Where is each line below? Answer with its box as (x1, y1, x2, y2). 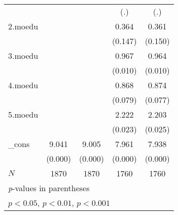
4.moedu (8, 79, 39, 91)
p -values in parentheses (8, 182, 90, 194)
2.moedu (8, 20, 39, 32)
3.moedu (8, 50, 39, 61)
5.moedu (8, 109, 39, 120)
